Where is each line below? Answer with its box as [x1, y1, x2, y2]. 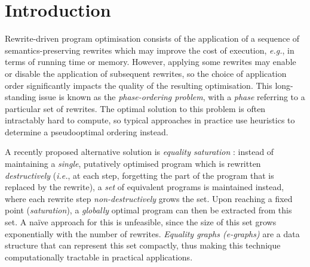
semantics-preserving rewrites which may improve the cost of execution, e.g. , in [5, 44, 294, 56]
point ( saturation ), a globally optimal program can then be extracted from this [5, 204, 292, 216]
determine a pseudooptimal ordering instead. [5, 125, 168, 138]
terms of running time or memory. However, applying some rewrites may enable [5, 55, 296, 68]
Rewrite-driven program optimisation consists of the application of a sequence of [5, 32, 300, 45]
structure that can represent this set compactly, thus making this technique [5, 239, 281, 252]
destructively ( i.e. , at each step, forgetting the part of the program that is [5, 169, 274, 181]
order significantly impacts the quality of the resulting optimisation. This [5, 79, 272, 91]
